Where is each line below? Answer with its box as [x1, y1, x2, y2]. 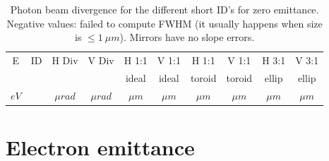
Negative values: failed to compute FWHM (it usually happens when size [6, 16, 323, 30]
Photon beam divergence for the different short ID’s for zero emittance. [10, 2, 319, 16]
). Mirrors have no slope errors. [119, 30, 255, 44]
